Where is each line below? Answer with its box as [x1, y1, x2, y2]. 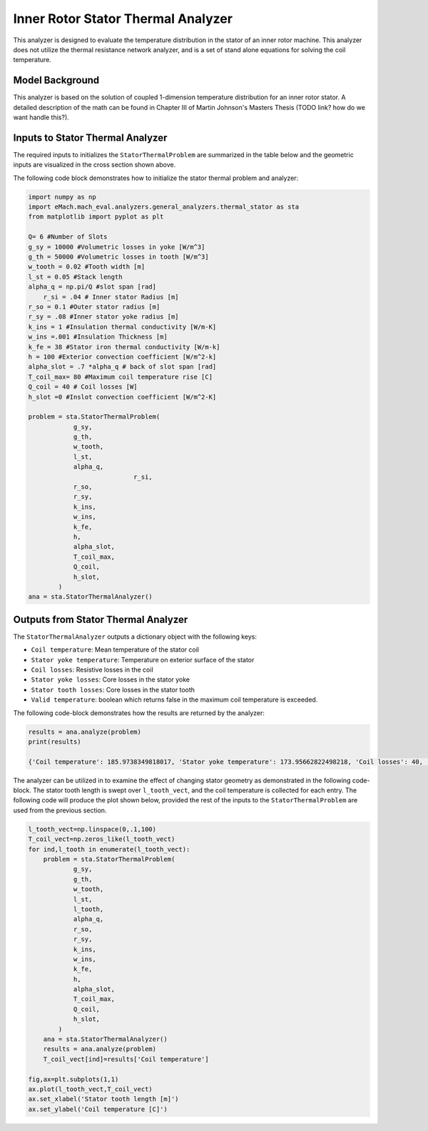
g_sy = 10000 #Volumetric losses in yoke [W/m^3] [28, 243, 205, 251]
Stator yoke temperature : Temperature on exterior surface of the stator [31, 655, 255, 664]
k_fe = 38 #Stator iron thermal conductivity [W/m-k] [28, 343, 220, 351]
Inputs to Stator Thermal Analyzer [13, 131, 168, 144]
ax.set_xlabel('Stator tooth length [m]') [28, 1095, 179, 1103]
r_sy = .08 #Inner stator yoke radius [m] [28, 313, 179, 321]
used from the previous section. [13, 806, 107, 814]
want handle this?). [13, 113, 69, 121]
